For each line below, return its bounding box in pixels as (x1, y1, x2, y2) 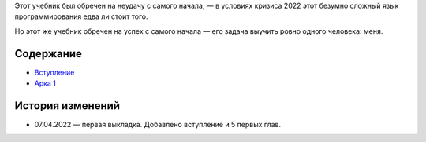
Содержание (14, 47, 83, 60)
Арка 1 (34, 78, 57, 88)
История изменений (14, 99, 121, 112)
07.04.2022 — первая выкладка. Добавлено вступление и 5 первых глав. (34, 119, 282, 129)
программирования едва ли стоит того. (14, 12, 149, 21)
